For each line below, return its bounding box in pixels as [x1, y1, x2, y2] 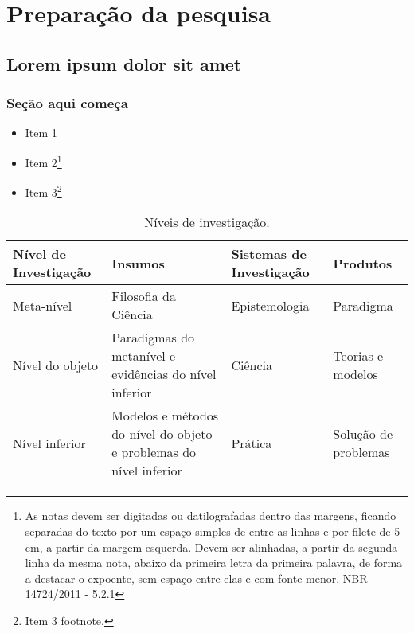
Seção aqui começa [6, 93, 128, 113]
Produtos [333, 253, 393, 272]
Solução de [333, 424, 393, 443]
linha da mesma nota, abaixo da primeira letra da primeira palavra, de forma [25, 554, 403, 571]
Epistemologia [231, 295, 310, 315]
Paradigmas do [111, 328, 195, 347]
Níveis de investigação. [144, 213, 270, 232]
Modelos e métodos [111, 406, 219, 425]
